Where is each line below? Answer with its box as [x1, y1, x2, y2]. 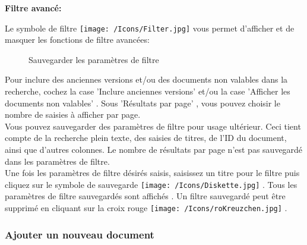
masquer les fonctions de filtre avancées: [5, 33, 150, 46]
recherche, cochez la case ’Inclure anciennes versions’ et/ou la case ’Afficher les [5, 85, 290, 98]
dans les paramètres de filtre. [5, 155, 110, 167]
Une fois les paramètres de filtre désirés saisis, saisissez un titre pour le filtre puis [5, 167, 300, 179]
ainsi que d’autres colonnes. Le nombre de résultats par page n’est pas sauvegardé [5, 143, 303, 155]
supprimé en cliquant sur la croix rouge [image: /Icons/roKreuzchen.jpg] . [5, 202, 287, 214]
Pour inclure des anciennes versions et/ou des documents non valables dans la [5, 73, 288, 86]
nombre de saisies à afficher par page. [5, 108, 141, 121]
